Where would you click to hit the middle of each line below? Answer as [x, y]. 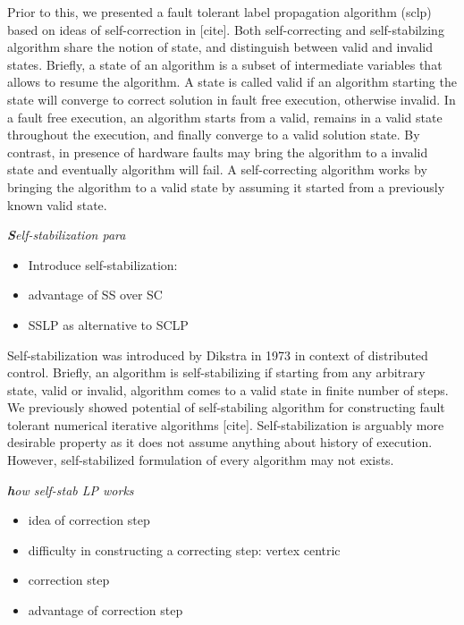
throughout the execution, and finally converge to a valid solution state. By [214, 135]
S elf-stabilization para [67, 235]
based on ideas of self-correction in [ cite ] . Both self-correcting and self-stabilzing [226, 29]
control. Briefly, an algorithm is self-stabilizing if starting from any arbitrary [216, 372]
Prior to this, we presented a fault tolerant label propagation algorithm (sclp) [219, 12]
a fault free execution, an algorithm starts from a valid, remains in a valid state [225, 117]
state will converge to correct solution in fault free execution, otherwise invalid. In [232, 99]
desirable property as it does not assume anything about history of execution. [220, 442]
